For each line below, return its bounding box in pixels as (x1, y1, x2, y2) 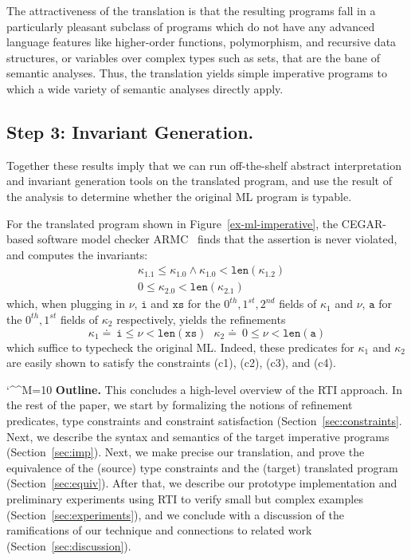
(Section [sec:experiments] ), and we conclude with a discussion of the (6, 506, 344, 523)
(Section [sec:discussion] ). (6, 537, 131, 554)
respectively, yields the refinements (116, 310, 286, 327)
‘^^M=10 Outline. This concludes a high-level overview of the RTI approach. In (6, 381, 402, 397)
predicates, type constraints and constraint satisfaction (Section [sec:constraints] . (6, 412, 402, 428)
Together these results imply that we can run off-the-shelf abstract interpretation (6, 156, 402, 173)
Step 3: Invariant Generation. (6, 119, 254, 144)
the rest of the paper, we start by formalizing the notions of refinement (6, 396, 353, 413)
